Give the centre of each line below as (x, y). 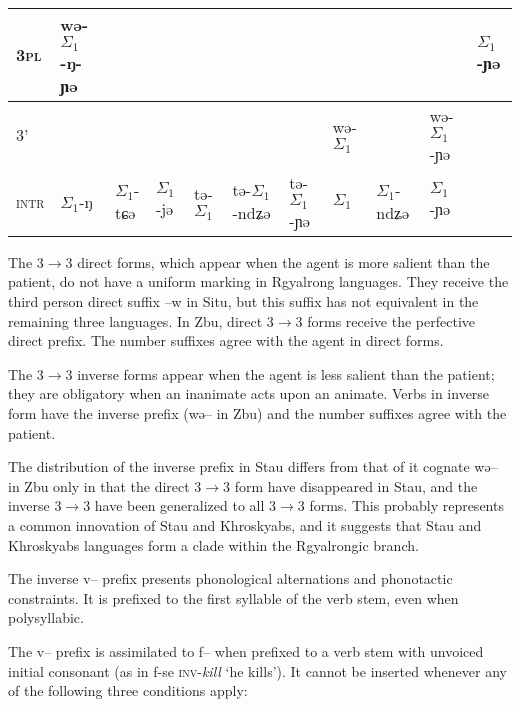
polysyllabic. (46, 617)
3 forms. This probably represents (400, 505)
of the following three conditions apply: (128, 690)
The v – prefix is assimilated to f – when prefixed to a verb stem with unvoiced (246, 650)
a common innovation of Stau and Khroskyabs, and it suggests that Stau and (245, 524)
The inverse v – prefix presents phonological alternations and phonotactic (230, 578)
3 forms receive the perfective (385, 320)
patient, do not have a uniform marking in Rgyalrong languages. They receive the (258, 281)
